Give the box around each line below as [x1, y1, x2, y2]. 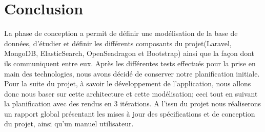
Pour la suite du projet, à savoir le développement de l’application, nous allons [4, 78, 251, 89]
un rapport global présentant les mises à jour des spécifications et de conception [4, 108, 255, 119]
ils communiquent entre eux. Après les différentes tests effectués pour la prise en [4, 58, 256, 68]
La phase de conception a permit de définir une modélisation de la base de [4, 28, 238, 39]
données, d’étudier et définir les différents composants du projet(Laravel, [4, 37, 232, 48]
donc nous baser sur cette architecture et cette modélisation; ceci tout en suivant [4, 88, 258, 99]
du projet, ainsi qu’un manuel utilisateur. [4, 118, 134, 129]
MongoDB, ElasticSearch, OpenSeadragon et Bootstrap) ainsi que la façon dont [4, 48, 255, 59]
